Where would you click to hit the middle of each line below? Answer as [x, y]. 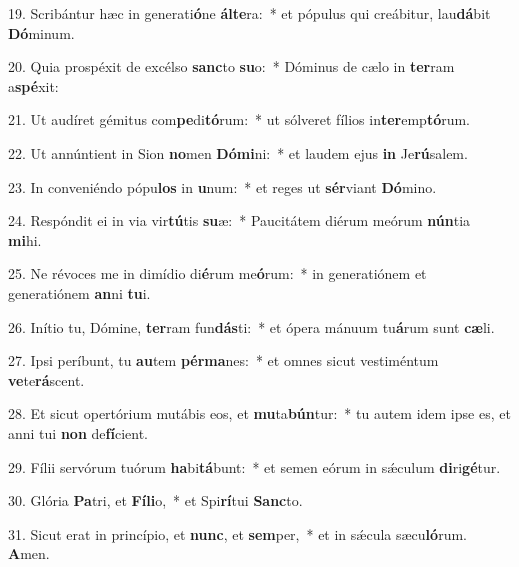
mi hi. [25, 239]
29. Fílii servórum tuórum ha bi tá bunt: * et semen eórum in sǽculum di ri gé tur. [254, 466]
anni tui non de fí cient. [78, 432]
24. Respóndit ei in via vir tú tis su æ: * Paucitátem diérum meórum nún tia [239, 220]
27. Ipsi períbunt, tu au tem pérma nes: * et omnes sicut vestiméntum [223, 360]
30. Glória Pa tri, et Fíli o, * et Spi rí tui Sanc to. [155, 500]
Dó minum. [41, 32]
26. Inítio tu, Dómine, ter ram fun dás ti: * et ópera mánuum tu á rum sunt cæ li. [251, 326]
